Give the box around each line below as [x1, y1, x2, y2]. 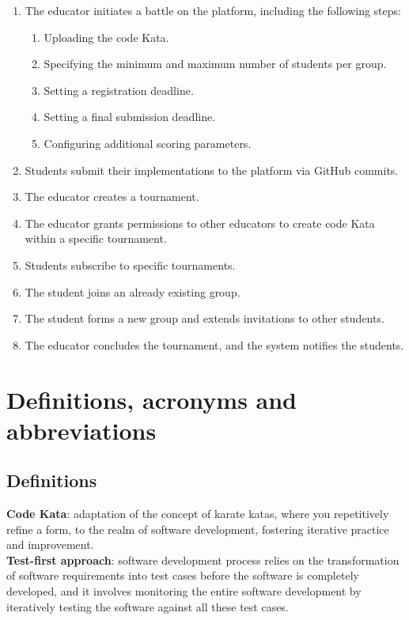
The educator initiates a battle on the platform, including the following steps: [25, 2, 401, 18]
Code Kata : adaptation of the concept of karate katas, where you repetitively [6, 505, 389, 522]
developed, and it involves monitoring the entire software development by [6, 583, 362, 599]
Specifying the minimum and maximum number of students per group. [44, 55, 387, 72]
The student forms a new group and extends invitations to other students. [25, 310, 384, 327]
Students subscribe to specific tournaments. [25, 256, 236, 273]
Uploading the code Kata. [44, 28, 169, 45]
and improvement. [6, 536, 94, 553]
